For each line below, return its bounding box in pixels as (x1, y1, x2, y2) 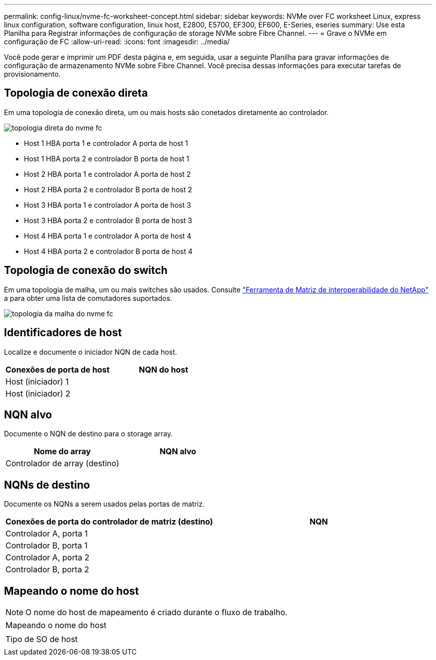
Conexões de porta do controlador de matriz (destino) (5, 517, 213, 527)
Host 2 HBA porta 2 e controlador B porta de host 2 (24, 185, 192, 194)
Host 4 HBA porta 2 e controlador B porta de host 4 (24, 247, 193, 256)
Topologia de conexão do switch (4, 264, 168, 277)
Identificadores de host (4, 326, 122, 339)
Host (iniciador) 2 (5, 388, 71, 398)
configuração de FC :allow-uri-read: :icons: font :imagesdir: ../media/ (4, 37, 230, 46)
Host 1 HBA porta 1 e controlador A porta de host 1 (24, 138, 188, 147)
